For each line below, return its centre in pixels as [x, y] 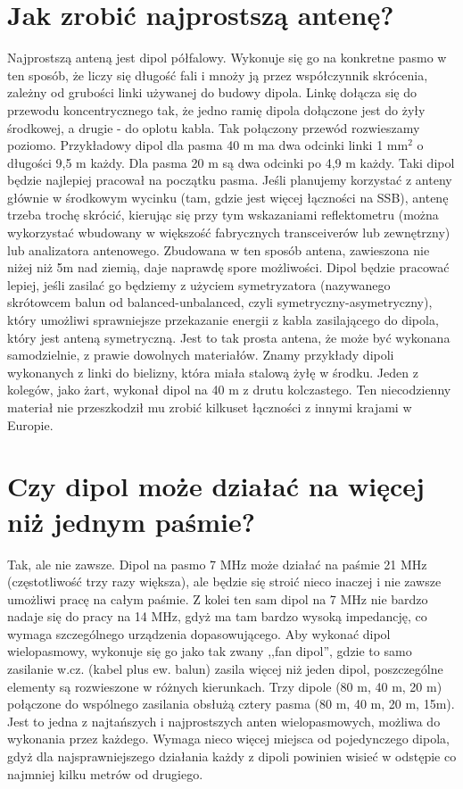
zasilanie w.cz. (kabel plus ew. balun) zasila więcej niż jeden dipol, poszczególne [225, 669]
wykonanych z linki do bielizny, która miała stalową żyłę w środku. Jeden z [213, 372]
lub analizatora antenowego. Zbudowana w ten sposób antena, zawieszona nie [219, 249]
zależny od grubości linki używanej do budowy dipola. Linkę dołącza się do [212, 92]
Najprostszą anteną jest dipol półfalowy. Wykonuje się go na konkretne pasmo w [227, 58]
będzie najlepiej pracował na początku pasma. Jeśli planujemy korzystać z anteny [230, 180]
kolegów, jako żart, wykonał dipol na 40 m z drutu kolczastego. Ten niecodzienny [229, 390]
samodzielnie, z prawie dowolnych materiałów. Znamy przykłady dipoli [201, 355]
